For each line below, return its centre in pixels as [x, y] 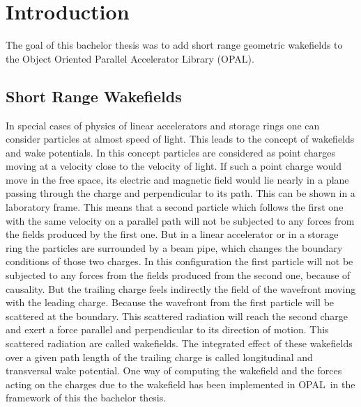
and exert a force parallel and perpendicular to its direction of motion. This [167, 329]
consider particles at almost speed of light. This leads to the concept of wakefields [180, 139]
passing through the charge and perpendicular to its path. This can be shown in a [180, 193]
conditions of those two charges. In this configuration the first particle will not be [179, 261]
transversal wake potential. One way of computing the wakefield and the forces [174, 370]
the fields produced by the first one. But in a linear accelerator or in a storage [172, 234]
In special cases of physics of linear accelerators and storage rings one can [163, 125]
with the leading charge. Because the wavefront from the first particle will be [170, 302]
